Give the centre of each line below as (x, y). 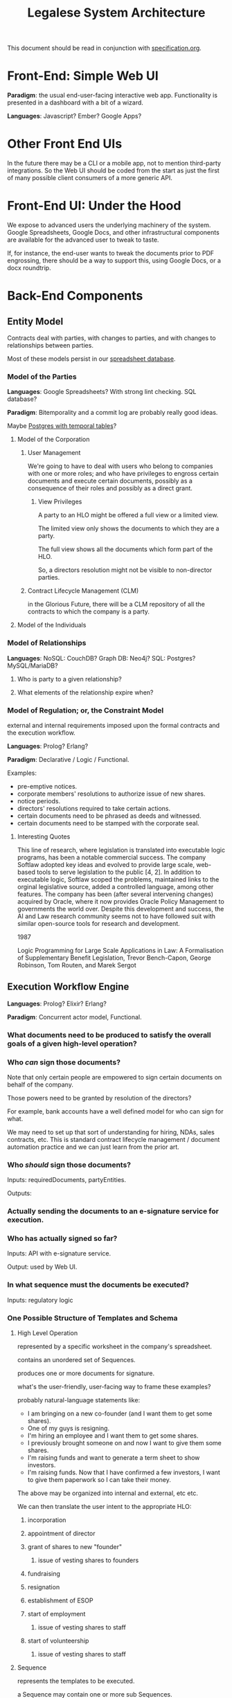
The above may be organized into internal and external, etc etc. (108, 1493)
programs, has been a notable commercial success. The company (111, 857)
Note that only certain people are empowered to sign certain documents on (115, 1077)
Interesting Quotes (44, 837)
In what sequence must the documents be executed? (98, 1285)
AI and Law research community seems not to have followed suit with (116, 916)
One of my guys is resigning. (68, 1429)
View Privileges (60, 502)
